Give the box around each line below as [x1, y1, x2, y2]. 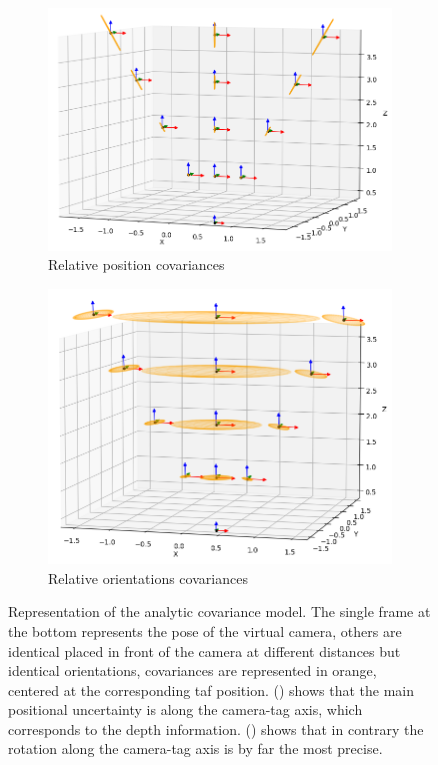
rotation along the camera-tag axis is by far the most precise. [8, 738, 383, 759]
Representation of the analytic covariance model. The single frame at [8, 601, 431, 622]
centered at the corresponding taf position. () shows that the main [8, 679, 415, 700]
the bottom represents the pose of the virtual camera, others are [8, 620, 402, 641]
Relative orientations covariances [48, 567, 248, 588]
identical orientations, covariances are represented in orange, [8, 660, 377, 681]
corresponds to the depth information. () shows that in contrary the [8, 718, 424, 739]
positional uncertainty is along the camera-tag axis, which [8, 699, 363, 720]
